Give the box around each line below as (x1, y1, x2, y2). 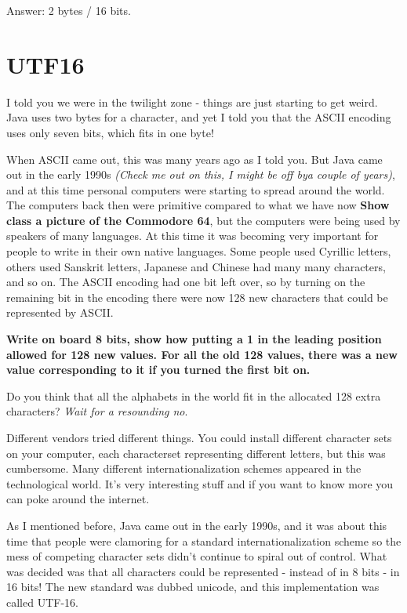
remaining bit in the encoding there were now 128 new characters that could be (6, 288, 388, 305)
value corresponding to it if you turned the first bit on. (6, 361, 311, 378)
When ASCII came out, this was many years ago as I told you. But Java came (6, 151, 383, 167)
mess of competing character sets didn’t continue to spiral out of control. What (6, 548, 387, 564)
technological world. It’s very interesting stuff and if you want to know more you (6, 475, 394, 491)
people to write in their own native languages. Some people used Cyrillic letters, (6, 243, 391, 259)
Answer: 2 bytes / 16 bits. (6, 2, 131, 18)
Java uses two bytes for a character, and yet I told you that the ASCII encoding (6, 109, 391, 125)
